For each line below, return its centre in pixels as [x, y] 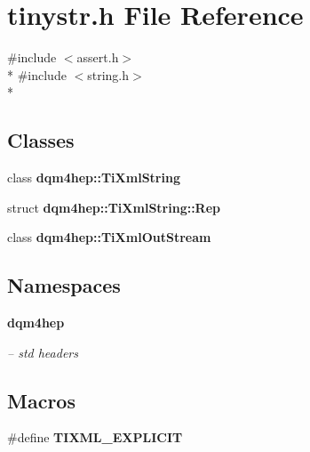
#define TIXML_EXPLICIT [95, 437]
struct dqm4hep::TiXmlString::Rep [114, 207]
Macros [41, 400]
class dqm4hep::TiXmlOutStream [109, 237]
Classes [41, 140]
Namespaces [64, 285]
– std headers [43, 352]
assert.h [98, 57]
